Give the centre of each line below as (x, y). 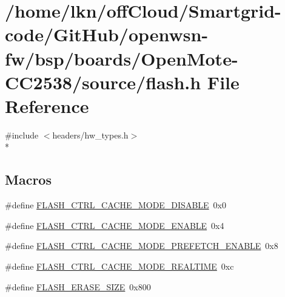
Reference (47, 105)
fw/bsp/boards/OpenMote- (122, 58)
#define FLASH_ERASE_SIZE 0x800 (78, 286)
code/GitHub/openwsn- (107, 34)
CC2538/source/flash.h (103, 82)
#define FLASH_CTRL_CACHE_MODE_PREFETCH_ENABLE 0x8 (142, 246)
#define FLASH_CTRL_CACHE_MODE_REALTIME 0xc (119, 266)
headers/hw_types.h (90, 135)
